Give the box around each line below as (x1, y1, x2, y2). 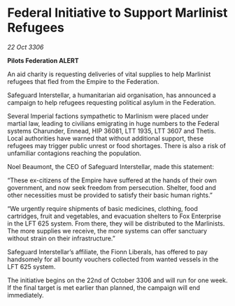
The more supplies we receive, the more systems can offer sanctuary (7, 226, 208, 235)
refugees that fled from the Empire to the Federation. (7, 77, 159, 85)
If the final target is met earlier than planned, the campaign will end (7, 283, 201, 291)
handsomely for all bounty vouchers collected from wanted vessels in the (7, 255, 219, 263)
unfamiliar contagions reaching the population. (7, 149, 142, 157)
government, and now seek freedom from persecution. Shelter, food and (7, 183, 216, 191)
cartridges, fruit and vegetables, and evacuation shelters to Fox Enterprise (7, 212, 222, 220)
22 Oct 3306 (7, 43, 44, 51)
